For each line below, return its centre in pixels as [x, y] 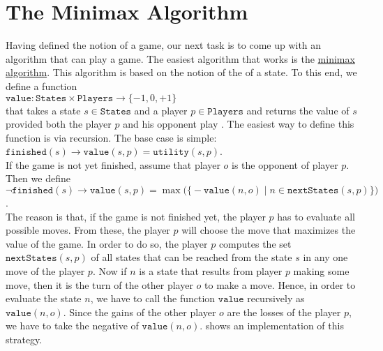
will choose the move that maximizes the [269, 230]
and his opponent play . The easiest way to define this [239, 124]
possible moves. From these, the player [88, 230]
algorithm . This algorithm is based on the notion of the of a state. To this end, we [181, 72]
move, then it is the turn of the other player [99, 284]
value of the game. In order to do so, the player [107, 243]
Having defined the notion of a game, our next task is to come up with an [164, 45]
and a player [161, 110]
